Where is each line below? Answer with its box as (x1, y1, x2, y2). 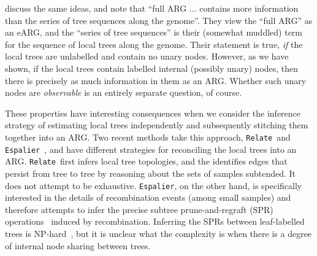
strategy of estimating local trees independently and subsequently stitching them (5, 118, 308, 131)
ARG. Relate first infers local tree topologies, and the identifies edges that (5, 155, 288, 168)
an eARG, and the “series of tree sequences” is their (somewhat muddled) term (5, 26, 303, 39)
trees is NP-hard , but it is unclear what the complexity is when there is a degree (5, 227, 312, 239)
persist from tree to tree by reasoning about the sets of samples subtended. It (5, 166, 296, 179)
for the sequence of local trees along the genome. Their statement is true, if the (5, 37, 303, 50)
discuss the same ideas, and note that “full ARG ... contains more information (5, 2, 299, 14)
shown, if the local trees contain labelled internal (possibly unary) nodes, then (5, 61, 299, 74)
